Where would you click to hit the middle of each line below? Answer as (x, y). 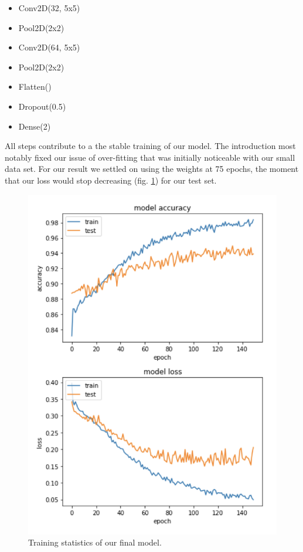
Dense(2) (35, 126)
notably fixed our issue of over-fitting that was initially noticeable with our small (150, 157)
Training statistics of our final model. (95, 542)
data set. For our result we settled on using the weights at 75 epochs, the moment (152, 169)
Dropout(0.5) (42, 106)
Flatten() (35, 87)
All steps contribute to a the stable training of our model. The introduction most (150, 146)
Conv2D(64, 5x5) (49, 47)
